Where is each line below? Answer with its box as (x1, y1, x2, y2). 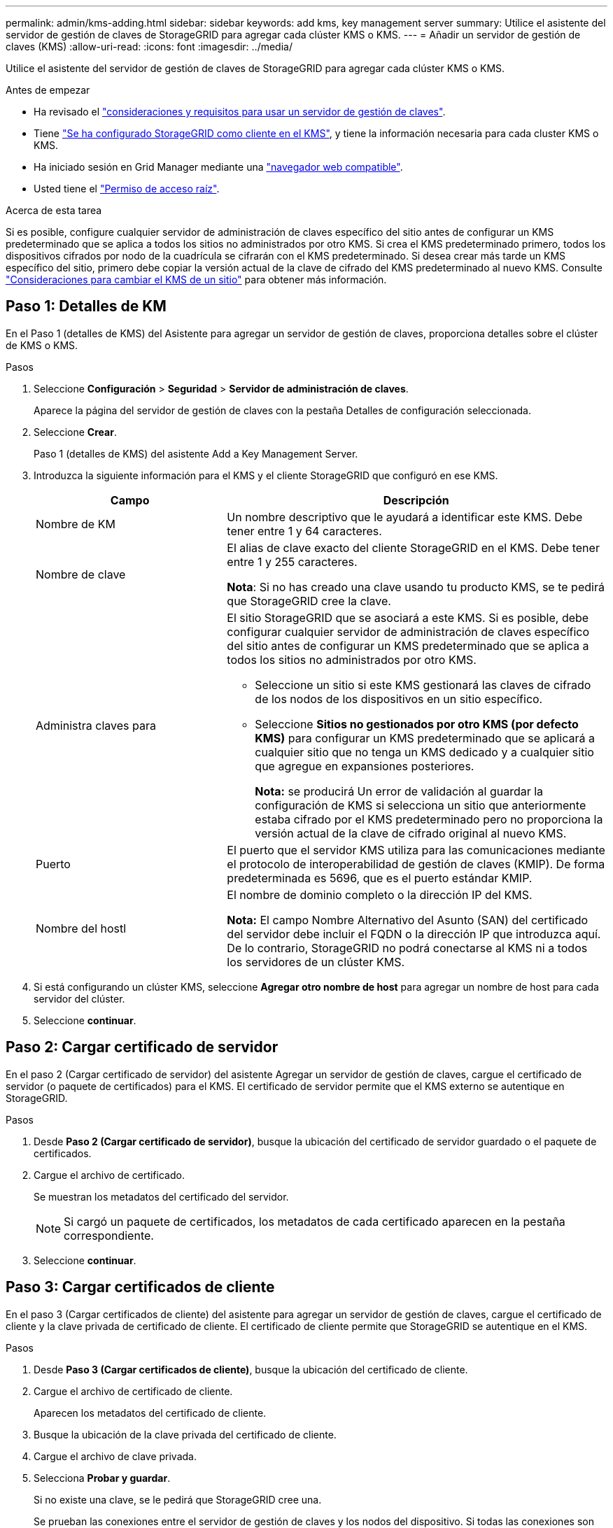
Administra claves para (36, 718, 156, 733)
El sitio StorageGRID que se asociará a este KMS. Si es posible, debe (227, 610, 589, 625)
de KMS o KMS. (6, 339, 78, 351)
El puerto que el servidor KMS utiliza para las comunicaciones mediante (227, 842, 605, 857)
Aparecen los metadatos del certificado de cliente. (34, 1406, 267, 1419)
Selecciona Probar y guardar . (34, 1471, 171, 1484)
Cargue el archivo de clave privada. (34, 1450, 197, 1462)
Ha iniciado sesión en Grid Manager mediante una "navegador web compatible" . (34, 161, 403, 173)
